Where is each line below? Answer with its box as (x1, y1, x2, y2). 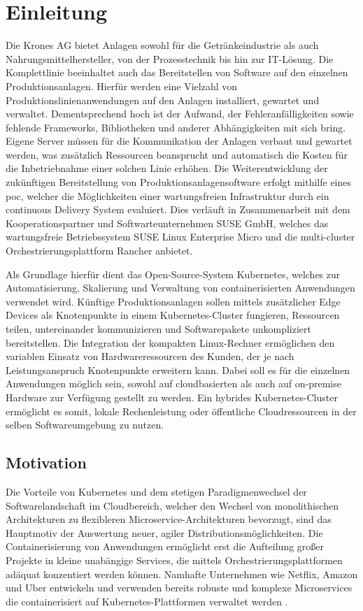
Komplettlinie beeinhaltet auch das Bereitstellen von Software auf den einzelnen (6, 65, 348, 80)
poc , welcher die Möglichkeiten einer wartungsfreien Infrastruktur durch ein (6, 188, 329, 203)
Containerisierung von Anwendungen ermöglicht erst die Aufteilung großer (6, 539, 325, 554)
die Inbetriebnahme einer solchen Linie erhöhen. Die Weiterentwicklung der (6, 161, 328, 175)
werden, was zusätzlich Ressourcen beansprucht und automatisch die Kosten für (6, 147, 348, 161)
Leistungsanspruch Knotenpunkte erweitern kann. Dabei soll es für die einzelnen (6, 362, 350, 377)
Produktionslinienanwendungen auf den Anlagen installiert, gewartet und (6, 92, 320, 107)
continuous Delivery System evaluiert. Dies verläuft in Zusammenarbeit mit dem (6, 202, 350, 217)
